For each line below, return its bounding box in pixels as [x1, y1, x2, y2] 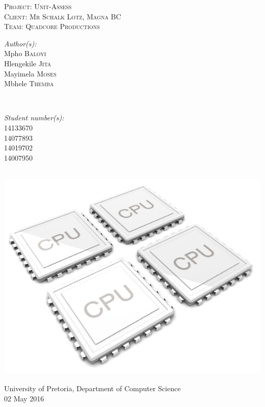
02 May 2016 [4, 393, 44, 403]
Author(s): [4, 38, 37, 48]
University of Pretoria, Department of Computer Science [4, 383, 181, 394]
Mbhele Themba [4, 78, 54, 89]
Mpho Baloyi [4, 48, 46, 59]
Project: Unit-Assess [4, 1, 72, 11]
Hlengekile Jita [4, 58, 51, 68]
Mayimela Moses [4, 68, 57, 79]
